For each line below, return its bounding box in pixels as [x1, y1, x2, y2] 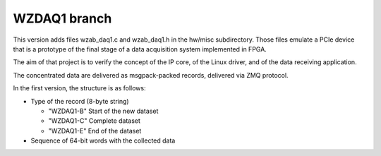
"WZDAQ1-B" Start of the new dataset [48, 107, 159, 115]
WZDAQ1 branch [13, 11, 112, 26]
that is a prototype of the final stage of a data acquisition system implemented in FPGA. [13, 44, 267, 53]
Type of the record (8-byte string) [30, 97, 130, 105]
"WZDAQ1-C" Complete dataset [48, 116, 141, 125]
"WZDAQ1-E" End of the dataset [48, 126, 142, 135]
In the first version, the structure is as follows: [13, 84, 146, 92]
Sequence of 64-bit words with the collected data [30, 136, 176, 145]
